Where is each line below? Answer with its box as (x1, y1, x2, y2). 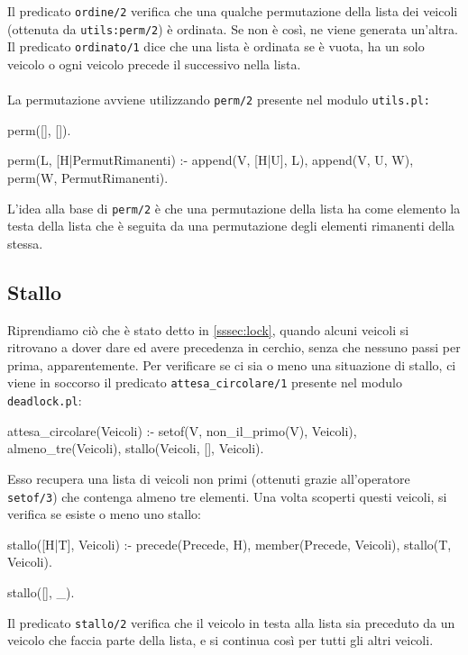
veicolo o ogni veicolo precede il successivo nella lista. (7, 54, 301, 73)
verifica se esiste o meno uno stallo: (7, 505, 201, 523)
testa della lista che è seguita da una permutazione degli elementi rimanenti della (7, 216, 455, 235)
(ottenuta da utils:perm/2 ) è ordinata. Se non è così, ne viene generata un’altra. (7, 19, 458, 38)
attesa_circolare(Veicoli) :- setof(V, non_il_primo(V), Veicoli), (7, 421, 357, 440)
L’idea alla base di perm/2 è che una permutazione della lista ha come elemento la (7, 198, 461, 217)
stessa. (7, 233, 43, 252)
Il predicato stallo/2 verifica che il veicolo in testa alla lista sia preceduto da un (7, 613, 455, 632)
